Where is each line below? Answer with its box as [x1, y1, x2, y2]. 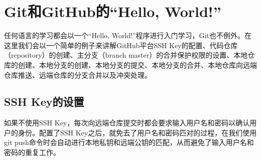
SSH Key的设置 [4, 94, 84, 109]
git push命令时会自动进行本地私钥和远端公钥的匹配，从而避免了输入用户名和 [4, 137, 254, 147]
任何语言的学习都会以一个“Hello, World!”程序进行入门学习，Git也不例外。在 [4, 30, 251, 41]
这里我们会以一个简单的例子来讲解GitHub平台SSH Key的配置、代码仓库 [4, 40, 238, 50]
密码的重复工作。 [4, 147, 60, 157]
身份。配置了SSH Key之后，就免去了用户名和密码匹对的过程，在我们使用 [18, 127, 257, 137]
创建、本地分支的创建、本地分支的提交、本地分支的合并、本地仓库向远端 [18, 59, 257, 70]
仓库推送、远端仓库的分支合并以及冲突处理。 [4, 69, 152, 80]
